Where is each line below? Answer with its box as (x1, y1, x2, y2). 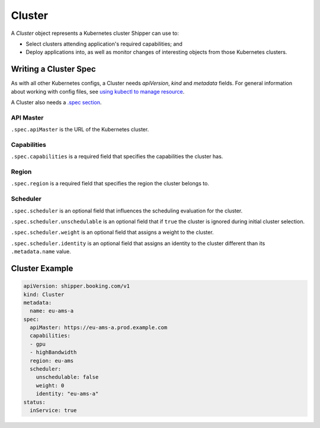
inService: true (30, 407, 77, 414)
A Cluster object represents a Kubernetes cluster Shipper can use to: (11, 30, 179, 37)
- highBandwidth (30, 349, 77, 356)
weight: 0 (36, 382, 65, 389)
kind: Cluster (23, 291, 65, 298)
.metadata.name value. (11, 248, 71, 255)
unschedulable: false (36, 374, 99, 381)
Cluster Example (11, 263, 73, 273)
